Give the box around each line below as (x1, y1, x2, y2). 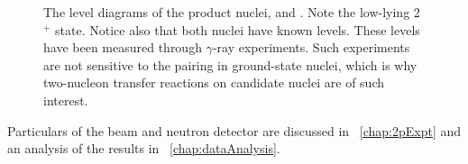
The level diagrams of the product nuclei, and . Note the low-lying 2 (43, 3, 420, 21)
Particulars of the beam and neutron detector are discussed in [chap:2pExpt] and (7, 121, 462, 140)
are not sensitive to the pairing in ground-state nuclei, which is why (43, 55, 418, 74)
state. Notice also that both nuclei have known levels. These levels (55, 20, 420, 39)
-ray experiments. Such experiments (212, 38, 410, 57)
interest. (43, 90, 88, 109)
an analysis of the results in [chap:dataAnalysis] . (7, 139, 280, 158)
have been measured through (43, 38, 202, 57)
